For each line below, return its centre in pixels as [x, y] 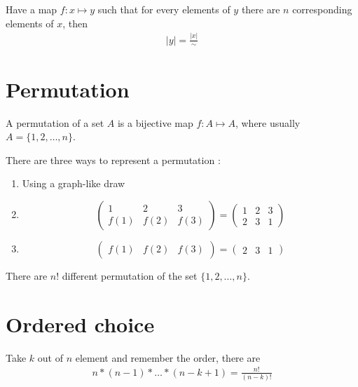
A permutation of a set [55, 122]
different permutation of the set [130, 276]
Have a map [32, 9]
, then [75, 23]
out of [50, 357]
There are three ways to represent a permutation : [113, 159]
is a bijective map [155, 122]
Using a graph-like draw [74, 183]
